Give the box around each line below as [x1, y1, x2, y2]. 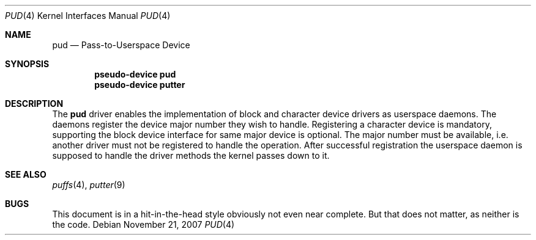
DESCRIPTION [5, 98, 64, 109]
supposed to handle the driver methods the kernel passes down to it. [52, 150, 330, 161]
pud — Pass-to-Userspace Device [52, 40, 190, 50]
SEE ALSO [5, 169, 47, 180]
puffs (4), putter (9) [52, 180, 125, 190]
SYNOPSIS [5, 59, 50, 69]
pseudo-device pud [94, 69, 176, 79]
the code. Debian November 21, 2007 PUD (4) [52, 219, 235, 230]
